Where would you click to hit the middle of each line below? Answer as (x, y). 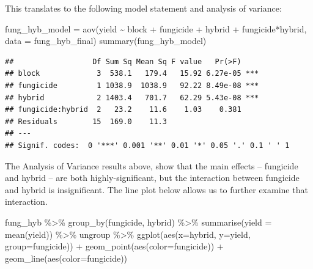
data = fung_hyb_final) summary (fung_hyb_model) (106, 41)
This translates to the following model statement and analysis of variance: (143, 8)
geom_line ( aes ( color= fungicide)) (66, 258)
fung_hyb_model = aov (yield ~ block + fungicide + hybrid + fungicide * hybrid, (156, 28)
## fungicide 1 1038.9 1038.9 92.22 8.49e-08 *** (132, 85)
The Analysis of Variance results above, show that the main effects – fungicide (152, 165)
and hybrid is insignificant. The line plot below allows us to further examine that (156, 189)
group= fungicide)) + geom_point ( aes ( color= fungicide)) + (114, 246)
